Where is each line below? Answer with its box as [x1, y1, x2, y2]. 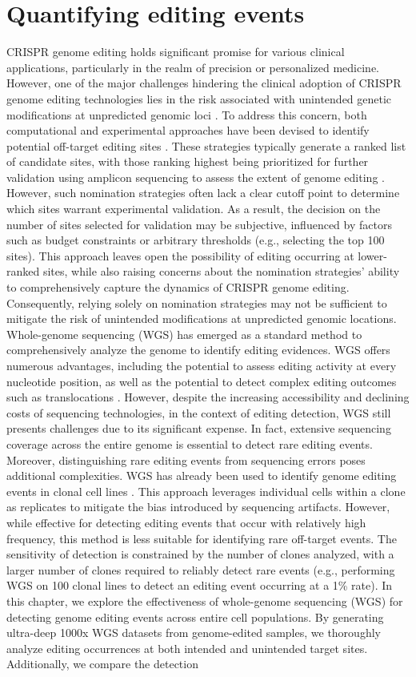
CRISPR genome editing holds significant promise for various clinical [6, 43, 345, 60]
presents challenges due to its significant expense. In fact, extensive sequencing [6, 420, 391, 437]
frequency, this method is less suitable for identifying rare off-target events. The [6, 530, 397, 546]
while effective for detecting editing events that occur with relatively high [6, 514, 366, 530]
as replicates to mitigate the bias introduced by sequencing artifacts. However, [6, 498, 390, 515]
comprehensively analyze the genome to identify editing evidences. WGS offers [6, 341, 390, 358]
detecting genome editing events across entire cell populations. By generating [6, 608, 384, 625]
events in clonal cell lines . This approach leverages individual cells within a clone [6, 482, 406, 499]
